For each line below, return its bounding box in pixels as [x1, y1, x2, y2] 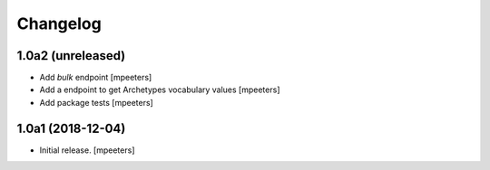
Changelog [16, 14, 102, 33]
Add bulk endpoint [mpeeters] [39, 72, 152, 83]
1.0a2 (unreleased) [16, 48, 126, 63]
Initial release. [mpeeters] [39, 145, 135, 156]
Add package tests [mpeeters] [39, 97, 153, 108]
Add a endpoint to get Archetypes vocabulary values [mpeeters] [39, 84, 280, 95]
